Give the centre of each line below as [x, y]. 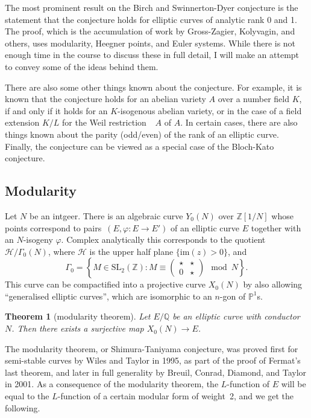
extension [22, 122]
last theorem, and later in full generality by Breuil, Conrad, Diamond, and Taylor [156, 372]
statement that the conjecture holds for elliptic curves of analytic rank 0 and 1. [151, 19]
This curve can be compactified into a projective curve [105, 284]
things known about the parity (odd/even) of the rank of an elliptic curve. [142, 134]
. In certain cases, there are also [239, 122]
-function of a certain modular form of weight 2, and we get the [176, 396]
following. [23, 407]
